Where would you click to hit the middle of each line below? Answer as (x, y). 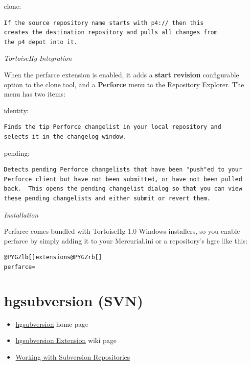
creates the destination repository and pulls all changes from (111, 33)
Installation (21, 214)
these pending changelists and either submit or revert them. (107, 198)
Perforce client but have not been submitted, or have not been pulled (123, 179)
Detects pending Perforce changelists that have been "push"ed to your (123, 170)
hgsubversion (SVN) (74, 300)
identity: (16, 110)
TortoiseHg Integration (38, 58)
